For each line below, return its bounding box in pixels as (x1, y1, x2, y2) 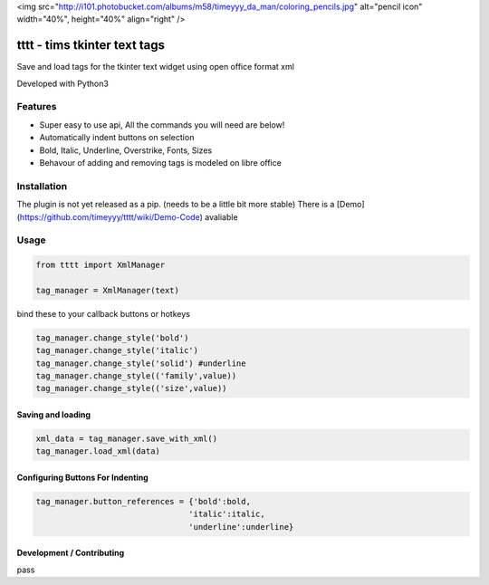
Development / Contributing (16, 548, 125, 559)
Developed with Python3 (16, 78, 109, 89)
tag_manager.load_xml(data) (35, 446, 160, 456)
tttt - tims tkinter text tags (16, 37, 166, 53)
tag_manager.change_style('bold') (35, 332, 189, 343)
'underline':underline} (188, 522, 294, 532)
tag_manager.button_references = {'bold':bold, (35, 496, 251, 506)
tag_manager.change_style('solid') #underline (35, 358, 246, 369)
